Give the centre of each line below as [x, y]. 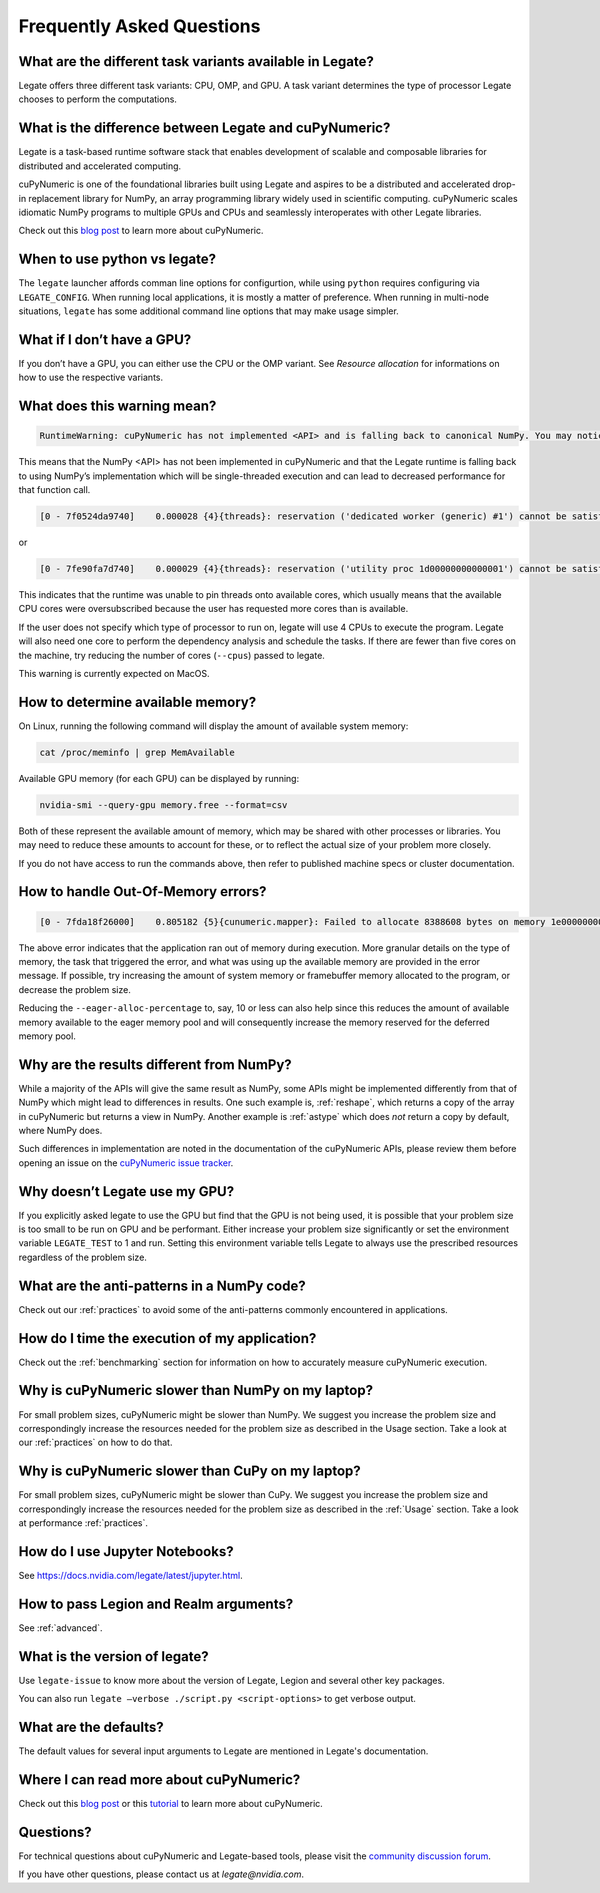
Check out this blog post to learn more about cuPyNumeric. [141, 231]
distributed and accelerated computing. [100, 166]
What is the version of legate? [113, 1656]
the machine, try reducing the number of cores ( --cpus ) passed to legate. [171, 655]
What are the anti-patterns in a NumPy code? [162, 1285]
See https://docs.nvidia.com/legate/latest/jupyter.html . [131, 1575]
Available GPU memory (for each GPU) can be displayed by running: [159, 778]
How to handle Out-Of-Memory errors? [142, 891]
